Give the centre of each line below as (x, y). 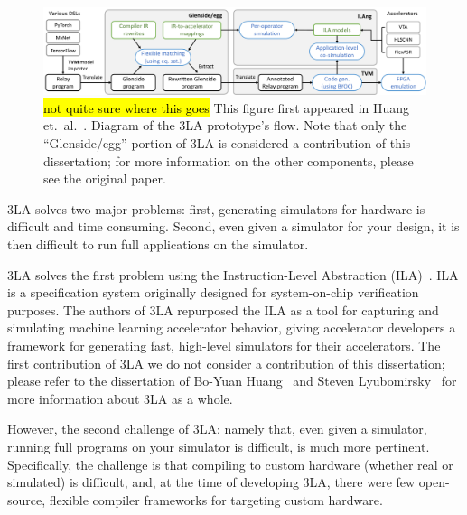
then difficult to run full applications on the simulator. (158, 244)
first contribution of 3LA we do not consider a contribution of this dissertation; (226, 363)
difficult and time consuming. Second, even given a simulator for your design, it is (233, 226)
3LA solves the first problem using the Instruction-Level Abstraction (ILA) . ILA (233, 274)
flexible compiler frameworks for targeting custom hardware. (216, 499)
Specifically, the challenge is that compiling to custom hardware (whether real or (230, 464)
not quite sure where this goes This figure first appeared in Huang (227, 107)
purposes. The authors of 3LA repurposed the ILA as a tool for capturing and (223, 309)
